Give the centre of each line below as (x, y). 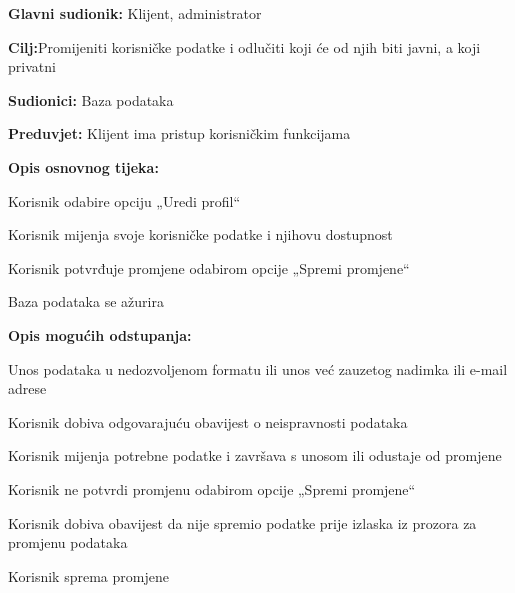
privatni (32, 66)
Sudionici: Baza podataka (91, 99)
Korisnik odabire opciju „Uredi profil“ (124, 200)
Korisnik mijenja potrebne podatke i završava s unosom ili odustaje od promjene (255, 455)
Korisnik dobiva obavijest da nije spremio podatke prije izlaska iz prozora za (242, 522)
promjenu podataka (68, 542)
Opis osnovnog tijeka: (83, 166)
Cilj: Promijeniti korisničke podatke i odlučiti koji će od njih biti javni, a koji (244, 46)
